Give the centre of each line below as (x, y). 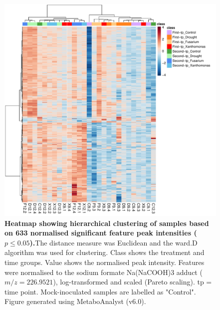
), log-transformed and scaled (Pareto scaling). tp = (132, 282)
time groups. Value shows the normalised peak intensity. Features (105, 262)
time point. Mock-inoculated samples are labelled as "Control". (100, 291)
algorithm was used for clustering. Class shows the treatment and (105, 252)
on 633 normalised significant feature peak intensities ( (101, 233)
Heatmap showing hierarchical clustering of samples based (107, 223)
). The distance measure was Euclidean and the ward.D (113, 242)
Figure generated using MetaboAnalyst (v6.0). (75, 301)
